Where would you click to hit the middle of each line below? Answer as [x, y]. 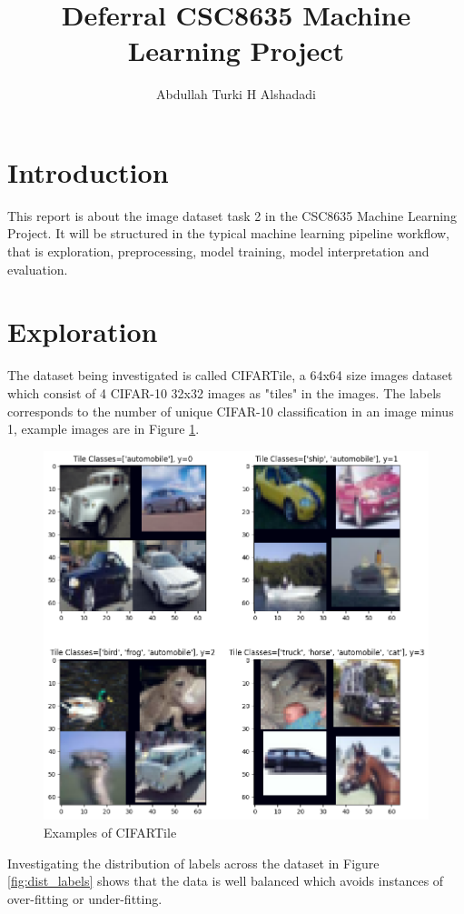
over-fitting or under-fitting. [85, 898]
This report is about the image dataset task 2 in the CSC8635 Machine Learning [232, 215]
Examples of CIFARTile [110, 832]
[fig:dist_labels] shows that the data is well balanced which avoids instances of [226, 881]
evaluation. [38, 269]
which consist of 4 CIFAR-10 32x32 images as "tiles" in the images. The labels [224, 392]
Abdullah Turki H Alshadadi [236, 94]
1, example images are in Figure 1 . [104, 429]
